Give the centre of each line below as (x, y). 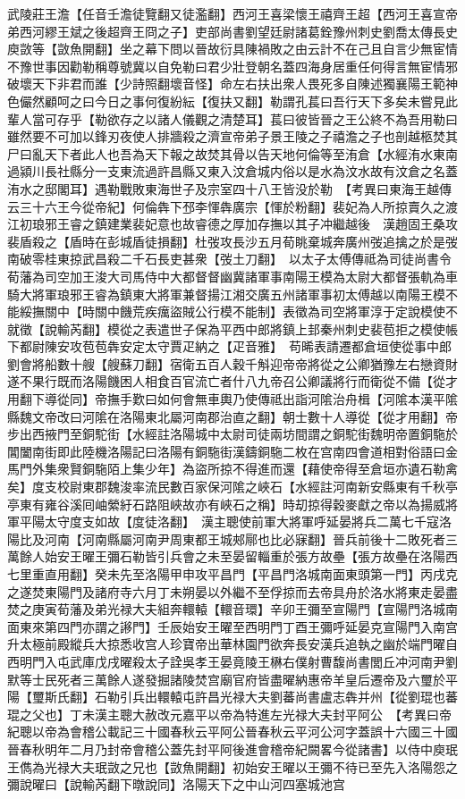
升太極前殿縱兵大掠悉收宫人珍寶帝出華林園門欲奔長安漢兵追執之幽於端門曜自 (232, 644)
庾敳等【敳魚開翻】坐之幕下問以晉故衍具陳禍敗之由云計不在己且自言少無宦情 (232, 49)
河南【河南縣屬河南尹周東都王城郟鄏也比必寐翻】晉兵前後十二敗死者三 (251, 538)
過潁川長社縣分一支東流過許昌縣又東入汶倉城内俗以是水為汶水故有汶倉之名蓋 (232, 171)
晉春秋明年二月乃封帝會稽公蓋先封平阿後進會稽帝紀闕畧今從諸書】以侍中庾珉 (232, 749)
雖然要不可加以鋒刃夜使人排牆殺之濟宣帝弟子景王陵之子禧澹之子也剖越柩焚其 (232, 136)
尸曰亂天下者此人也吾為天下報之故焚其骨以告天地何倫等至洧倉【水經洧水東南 (232, 153)
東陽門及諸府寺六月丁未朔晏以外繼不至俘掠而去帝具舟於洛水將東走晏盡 (251, 591)
